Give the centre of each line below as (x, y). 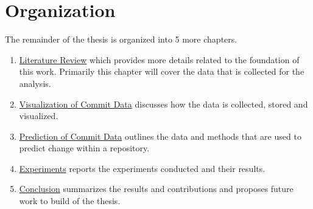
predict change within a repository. (84, 148)
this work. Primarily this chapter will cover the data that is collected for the (162, 71)
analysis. (35, 83)
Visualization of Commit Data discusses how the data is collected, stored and (164, 104)
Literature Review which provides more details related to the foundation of (159, 59)
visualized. (39, 116)
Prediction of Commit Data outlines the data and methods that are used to (160, 136)
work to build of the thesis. (70, 201)
